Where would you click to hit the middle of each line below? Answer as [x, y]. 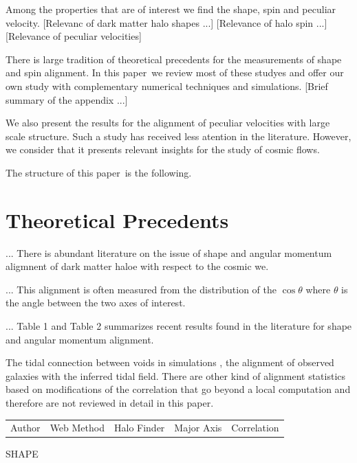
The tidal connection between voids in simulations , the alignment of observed [170, 362]
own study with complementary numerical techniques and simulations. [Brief [167, 86]
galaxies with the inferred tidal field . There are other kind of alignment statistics [176, 375]
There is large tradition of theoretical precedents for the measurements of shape [174, 59]
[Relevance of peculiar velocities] [74, 36]
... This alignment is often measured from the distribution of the [141, 289]
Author [25, 428]
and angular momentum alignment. [80, 339]
